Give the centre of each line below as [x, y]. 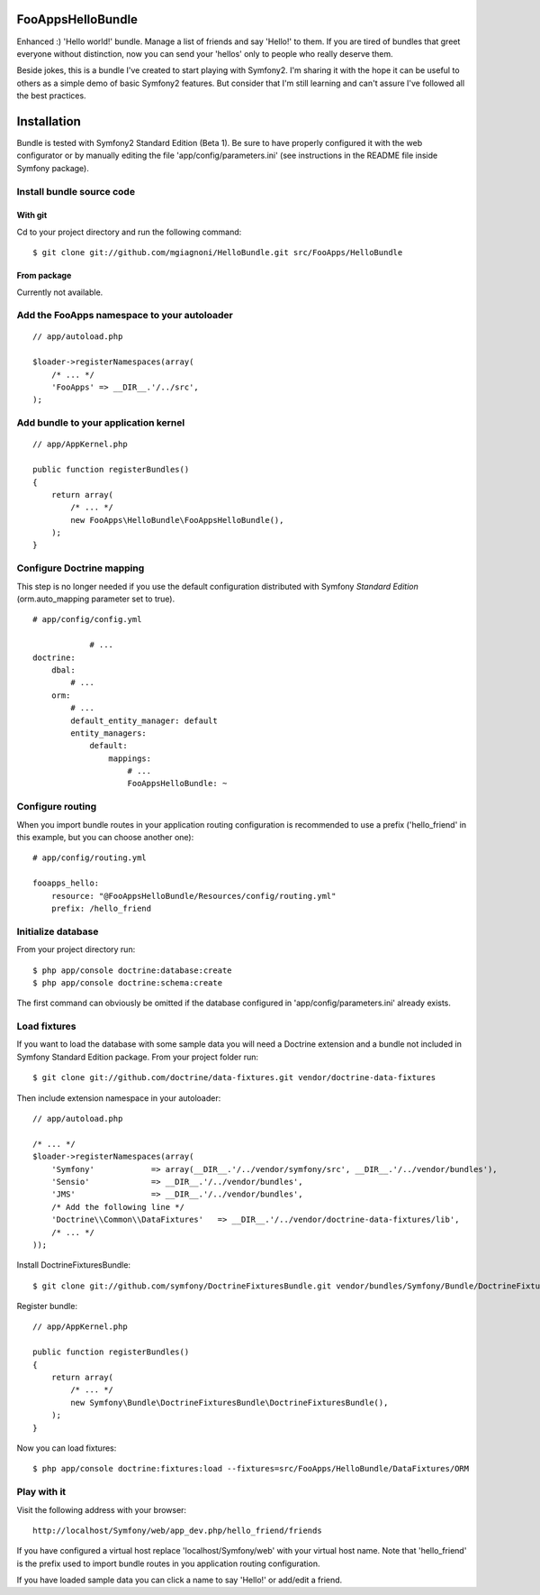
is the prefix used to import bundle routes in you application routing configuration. [168, 1563]
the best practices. [51, 96]
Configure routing [57, 807]
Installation [49, 121]
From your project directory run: [76, 949]
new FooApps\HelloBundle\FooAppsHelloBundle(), [177, 520]
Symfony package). [53, 168]
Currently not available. [60, 292]
